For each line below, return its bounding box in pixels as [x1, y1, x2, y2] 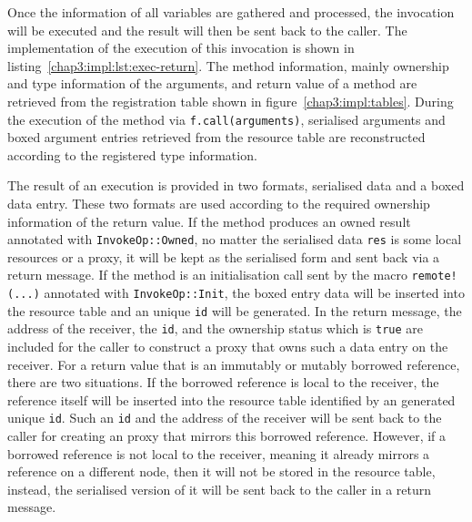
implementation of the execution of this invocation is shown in [7, 38, 355, 57]
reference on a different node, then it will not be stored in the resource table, [7, 462, 436, 481]
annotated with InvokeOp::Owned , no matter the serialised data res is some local [7, 230, 462, 249]
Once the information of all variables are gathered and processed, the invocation [7, 3, 455, 21]
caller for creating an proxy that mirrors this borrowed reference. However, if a [7, 426, 447, 445]
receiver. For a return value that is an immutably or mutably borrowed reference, [7, 354, 460, 374]
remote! [411, 270, 457, 283]
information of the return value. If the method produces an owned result [7, 211, 411, 230]
